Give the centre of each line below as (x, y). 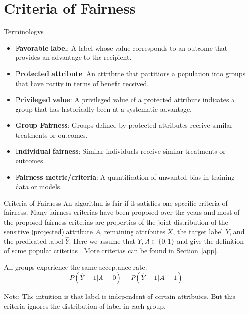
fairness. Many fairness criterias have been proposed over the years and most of (122, 212)
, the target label (198, 231)
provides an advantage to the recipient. (73, 57)
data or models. (39, 186)
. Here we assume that (102, 241)
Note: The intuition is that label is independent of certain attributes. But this (120, 296)
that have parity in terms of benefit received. (82, 83)
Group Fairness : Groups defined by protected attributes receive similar (124, 125)
